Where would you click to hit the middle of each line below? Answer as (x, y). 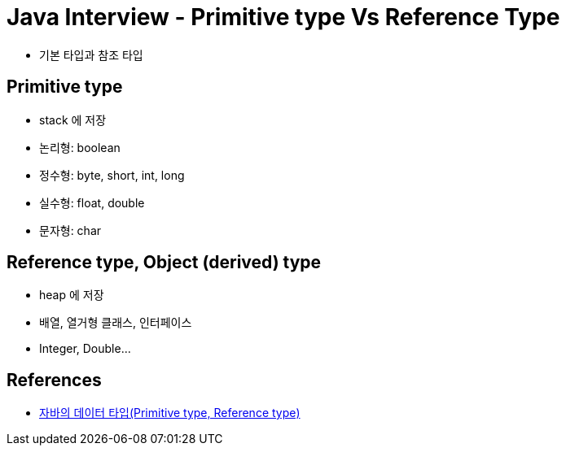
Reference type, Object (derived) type (164, 263)
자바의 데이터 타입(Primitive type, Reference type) (170, 413)
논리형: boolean (80, 147)
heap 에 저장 (72, 295)
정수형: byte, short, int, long (112, 175)
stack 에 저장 (73, 120)
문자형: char (70, 230)
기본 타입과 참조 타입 (91, 54)
